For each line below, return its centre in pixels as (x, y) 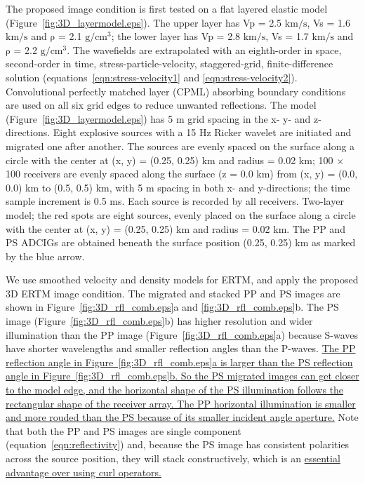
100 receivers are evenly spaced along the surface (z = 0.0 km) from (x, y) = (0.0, (182, 174)
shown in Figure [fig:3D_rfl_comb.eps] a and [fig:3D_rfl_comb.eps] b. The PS (172, 307)
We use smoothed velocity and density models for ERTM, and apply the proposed (182, 280)
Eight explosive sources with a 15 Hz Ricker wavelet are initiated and (202, 132)
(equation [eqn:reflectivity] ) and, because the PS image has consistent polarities (178, 444)
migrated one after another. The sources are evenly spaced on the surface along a (180, 146)
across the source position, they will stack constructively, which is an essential (173, 458)
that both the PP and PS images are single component (124, 430)
